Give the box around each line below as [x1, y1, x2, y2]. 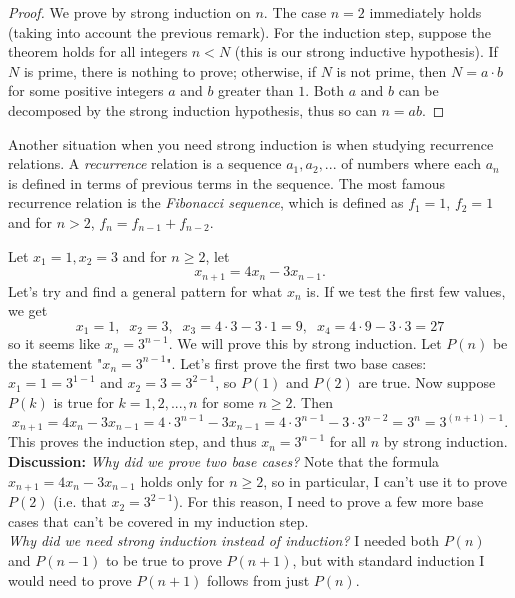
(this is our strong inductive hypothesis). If [234, 41, 498, 62]
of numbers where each [341, 153, 481, 174]
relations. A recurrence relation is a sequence [8, 153, 282, 174]
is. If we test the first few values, [306, 280, 506, 301]
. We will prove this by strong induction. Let [168, 333, 442, 354]
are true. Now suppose [358, 372, 496, 393]
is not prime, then [336, 60, 447, 81]
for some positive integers [8, 80, 164, 101]
